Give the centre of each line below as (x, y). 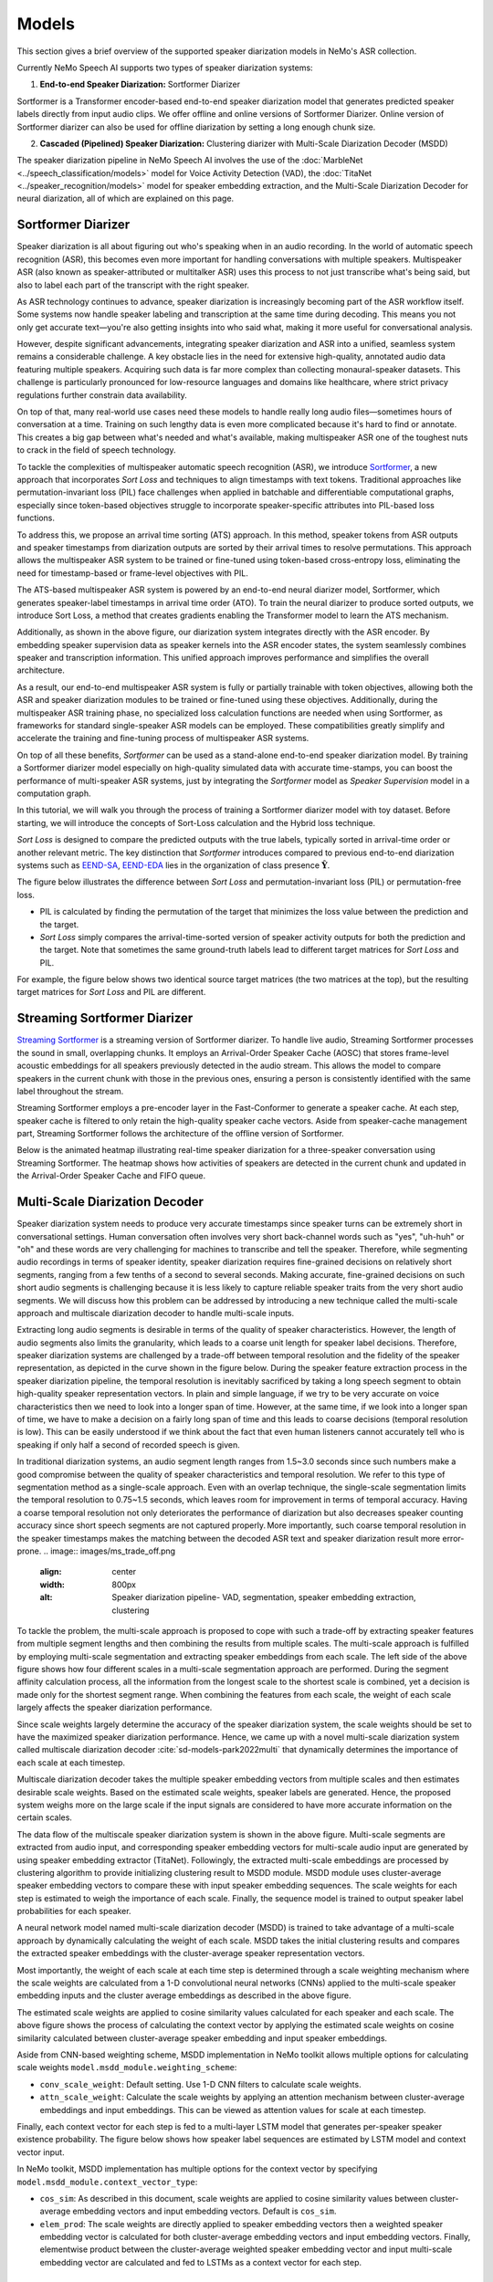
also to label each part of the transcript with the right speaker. (133, 285)
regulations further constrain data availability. (102, 395)
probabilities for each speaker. (74, 1911)
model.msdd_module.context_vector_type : (107, 2182)
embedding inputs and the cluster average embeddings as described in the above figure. (184, 1995)
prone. (29, 1551)
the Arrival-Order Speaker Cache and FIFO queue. (111, 1176)
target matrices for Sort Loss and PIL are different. (111, 992)
